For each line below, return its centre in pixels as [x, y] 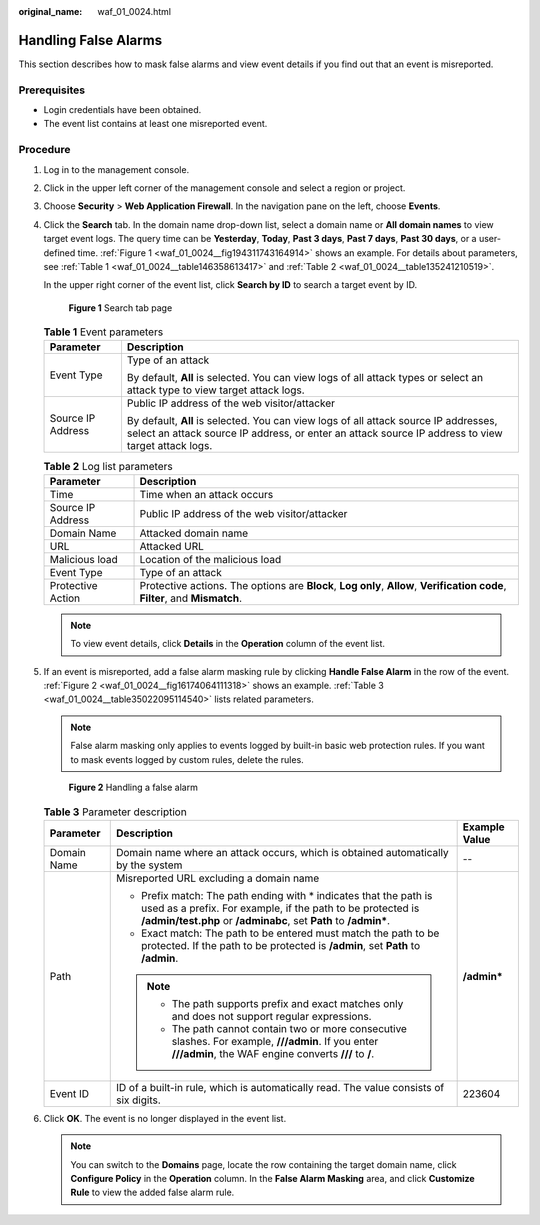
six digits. [138, 1100]
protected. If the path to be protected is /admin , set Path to [280, 945]
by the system [149, 865]
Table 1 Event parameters [103, 332]
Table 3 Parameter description [115, 812]
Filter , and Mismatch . [191, 598]
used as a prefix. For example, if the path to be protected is [280, 908]
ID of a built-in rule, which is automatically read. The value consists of [280, 1087]
